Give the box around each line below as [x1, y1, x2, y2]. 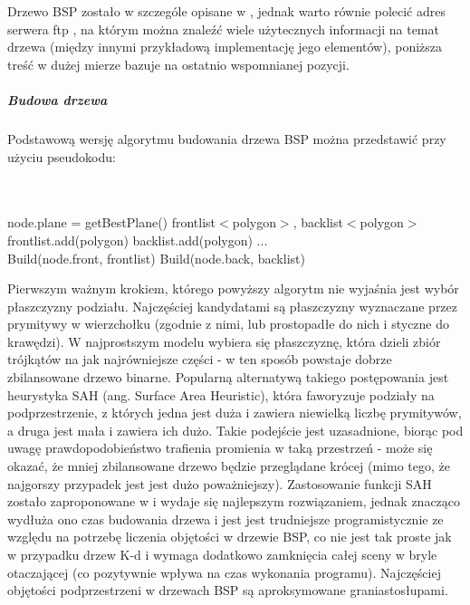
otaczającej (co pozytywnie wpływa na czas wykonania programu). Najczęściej [7, 562, 441, 581]
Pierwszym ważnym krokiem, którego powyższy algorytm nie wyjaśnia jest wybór [7, 279, 459, 298]
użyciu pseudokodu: [7, 147, 116, 166]
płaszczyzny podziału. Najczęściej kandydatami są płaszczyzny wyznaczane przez [7, 296, 458, 315]
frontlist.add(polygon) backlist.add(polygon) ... [7, 230, 268, 249]
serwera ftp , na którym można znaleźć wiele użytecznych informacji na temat [7, 19, 439, 38]
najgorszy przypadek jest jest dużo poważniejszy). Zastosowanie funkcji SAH [7, 474, 432, 493]
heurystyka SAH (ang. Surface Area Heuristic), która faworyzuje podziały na [7, 385, 435, 404]
